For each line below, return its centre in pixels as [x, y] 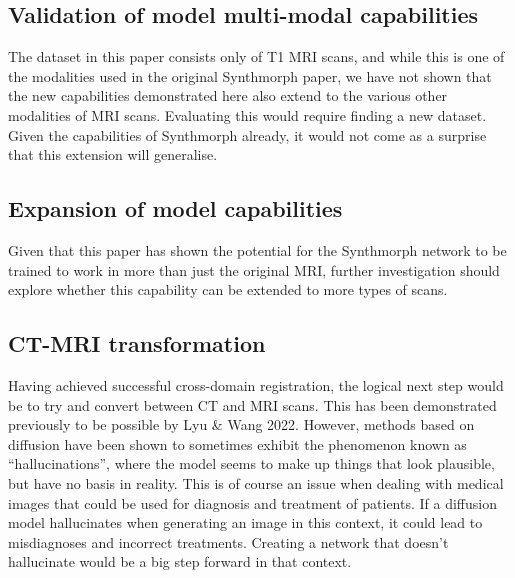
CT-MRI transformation [137, 343]
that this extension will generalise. [113, 154]
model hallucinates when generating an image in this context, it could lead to [245, 522]
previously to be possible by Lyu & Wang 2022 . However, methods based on [241, 424]
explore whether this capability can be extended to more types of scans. [228, 289]
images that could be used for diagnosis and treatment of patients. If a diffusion [252, 502]
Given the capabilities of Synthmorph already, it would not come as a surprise [247, 134]
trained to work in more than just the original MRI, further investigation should [254, 269]
